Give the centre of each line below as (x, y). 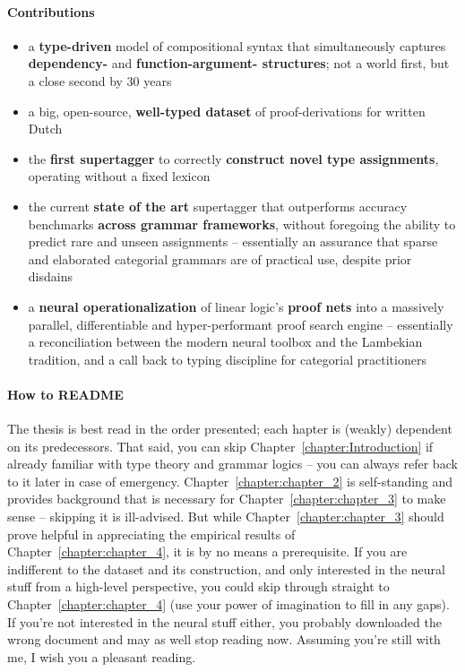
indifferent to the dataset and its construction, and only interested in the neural (226, 569)
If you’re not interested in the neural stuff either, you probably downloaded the (224, 621)
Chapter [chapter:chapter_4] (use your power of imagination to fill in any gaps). (228, 604)
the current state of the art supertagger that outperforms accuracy (218, 206)
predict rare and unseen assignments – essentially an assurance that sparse (233, 241)
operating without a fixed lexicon (119, 176)
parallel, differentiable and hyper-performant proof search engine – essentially (241, 324)
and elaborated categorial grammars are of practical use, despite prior (220, 258)
